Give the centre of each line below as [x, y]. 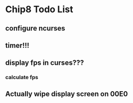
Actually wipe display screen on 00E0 [67, 94]
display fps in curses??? [45, 63]
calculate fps [22, 78]
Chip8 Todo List [39, 9]
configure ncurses [35, 28]
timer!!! [17, 45]
